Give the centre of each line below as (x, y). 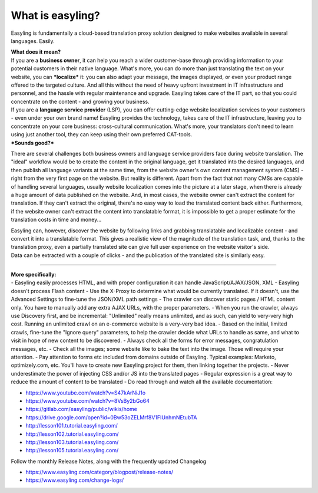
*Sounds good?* (32, 143)
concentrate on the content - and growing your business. (80, 101)
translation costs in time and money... (56, 220)
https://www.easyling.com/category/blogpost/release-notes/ (100, 472)
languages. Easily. (33, 41)
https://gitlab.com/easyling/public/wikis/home (82, 409)
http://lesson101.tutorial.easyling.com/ (72, 426)
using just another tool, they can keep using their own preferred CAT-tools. (102, 134)
